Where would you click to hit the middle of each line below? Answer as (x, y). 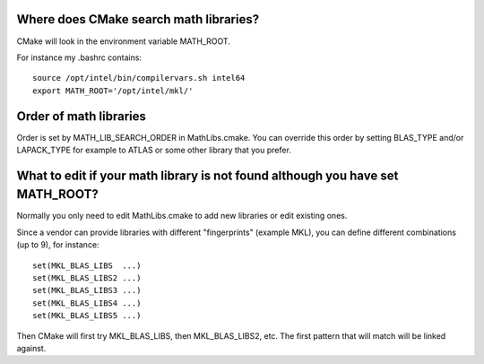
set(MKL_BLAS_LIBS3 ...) (87, 290)
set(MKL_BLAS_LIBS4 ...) (87, 303)
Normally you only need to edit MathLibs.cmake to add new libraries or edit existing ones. (182, 216)
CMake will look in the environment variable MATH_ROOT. (123, 41)
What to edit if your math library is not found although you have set (207, 175)
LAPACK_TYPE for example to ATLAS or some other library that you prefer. (154, 150)
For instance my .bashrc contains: (79, 57)
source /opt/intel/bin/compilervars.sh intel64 (139, 78)
